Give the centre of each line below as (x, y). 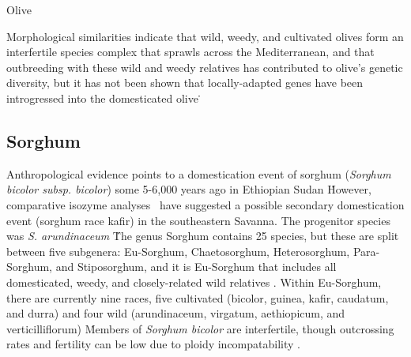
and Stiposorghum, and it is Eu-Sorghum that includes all (196, 267)
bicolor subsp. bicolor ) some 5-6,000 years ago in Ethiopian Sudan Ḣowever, (189, 189)
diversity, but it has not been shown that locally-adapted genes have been (185, 83)
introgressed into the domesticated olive (102, 98)
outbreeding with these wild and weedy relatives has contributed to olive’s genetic (205, 67)
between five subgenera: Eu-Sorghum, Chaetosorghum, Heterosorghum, (178, 251)
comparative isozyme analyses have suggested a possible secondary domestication (205, 204)
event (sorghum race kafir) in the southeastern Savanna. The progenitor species (198, 220)
